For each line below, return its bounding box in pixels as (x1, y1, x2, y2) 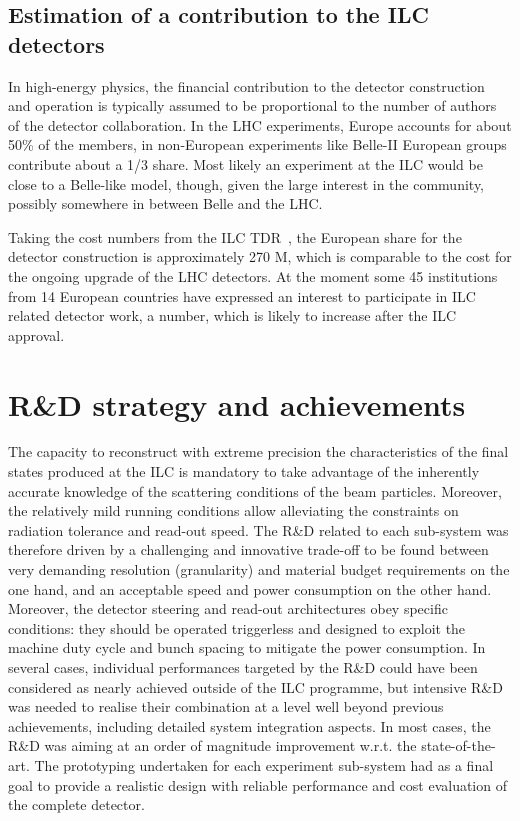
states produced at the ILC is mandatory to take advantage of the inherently (8, 461, 480, 482)
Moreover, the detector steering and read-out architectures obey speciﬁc (8, 598, 448, 619)
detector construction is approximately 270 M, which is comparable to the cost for (8, 246, 512, 267)
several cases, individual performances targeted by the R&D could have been (8, 656, 478, 677)
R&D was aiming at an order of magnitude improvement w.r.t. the (8, 735, 417, 756)
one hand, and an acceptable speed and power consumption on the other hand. (8, 578, 492, 599)
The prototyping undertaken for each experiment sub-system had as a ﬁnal (34, 754, 494, 775)
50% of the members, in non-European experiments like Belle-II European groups (8, 134, 507, 155)
